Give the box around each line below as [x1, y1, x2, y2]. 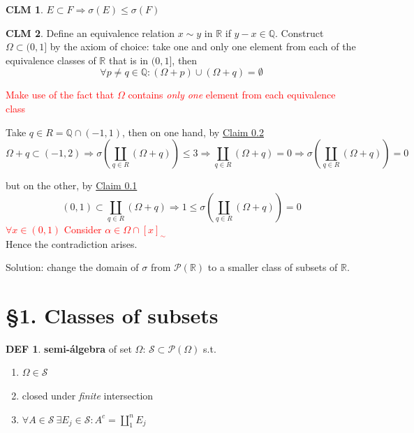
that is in [108, 52, 149, 67]
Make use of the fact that [6, 87, 114, 102]
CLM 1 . [6, 2, 43, 16]
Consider [64, 221, 102, 236]
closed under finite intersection [22, 388, 154, 403]
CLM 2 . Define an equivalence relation [6, 25, 175, 40]
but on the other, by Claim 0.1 [6, 178, 138, 193]
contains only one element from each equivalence [128, 87, 336, 102]
